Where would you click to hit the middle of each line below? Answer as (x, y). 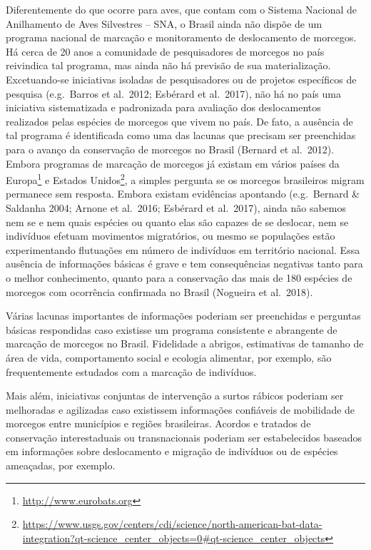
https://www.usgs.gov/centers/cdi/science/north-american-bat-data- (172, 524)
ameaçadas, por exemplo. (61, 465)
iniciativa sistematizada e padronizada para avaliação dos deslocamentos (163, 107)
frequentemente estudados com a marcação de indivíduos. (131, 371)
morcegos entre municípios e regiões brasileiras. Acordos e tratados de (158, 423)
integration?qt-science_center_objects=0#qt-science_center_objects (174, 538)
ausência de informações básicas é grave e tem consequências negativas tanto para (184, 264)
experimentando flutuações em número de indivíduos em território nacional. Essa (183, 249)
